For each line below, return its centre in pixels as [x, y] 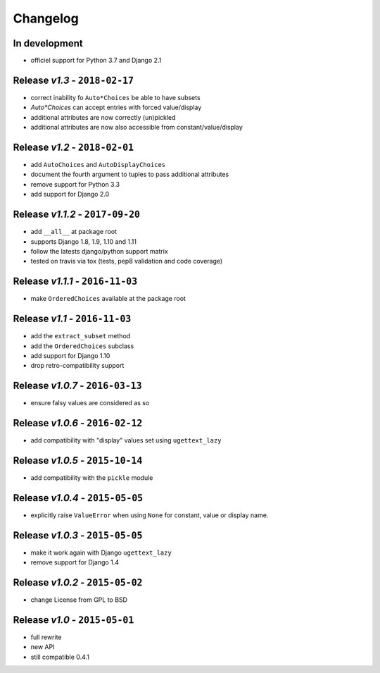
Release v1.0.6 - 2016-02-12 [78, 423]
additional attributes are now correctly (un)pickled [103, 117]
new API [43, 647]
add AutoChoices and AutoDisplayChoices [98, 165]
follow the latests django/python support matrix [99, 251]
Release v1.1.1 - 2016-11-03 [75, 282]
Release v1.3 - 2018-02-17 [73, 80]
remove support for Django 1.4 [75, 562]
